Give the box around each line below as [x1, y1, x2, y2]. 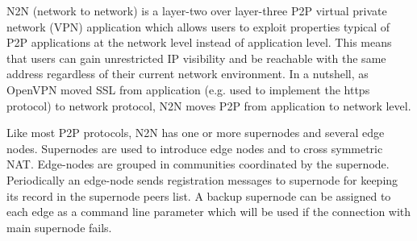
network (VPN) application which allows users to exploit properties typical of [6, 18, 390, 35]
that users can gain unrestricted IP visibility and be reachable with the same [6, 49, 386, 66]
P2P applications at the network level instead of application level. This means [6, 34, 392, 51]
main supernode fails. [6, 218, 112, 235]
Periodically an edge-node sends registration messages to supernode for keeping [6, 171, 398, 188]
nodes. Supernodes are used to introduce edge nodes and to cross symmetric [6, 139, 383, 156]
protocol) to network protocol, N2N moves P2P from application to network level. [6, 97, 411, 114]
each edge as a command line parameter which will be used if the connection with [6, 203, 411, 220]
